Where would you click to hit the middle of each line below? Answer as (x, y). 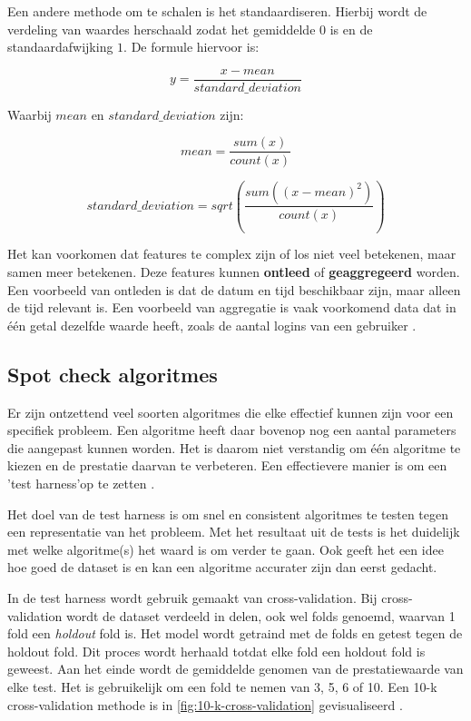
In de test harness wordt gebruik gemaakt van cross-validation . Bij (192, 597)
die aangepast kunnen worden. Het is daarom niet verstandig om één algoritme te (234, 447)
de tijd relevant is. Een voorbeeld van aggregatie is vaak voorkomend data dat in (232, 307)
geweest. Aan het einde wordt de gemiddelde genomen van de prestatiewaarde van (235, 669)
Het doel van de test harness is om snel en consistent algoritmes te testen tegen (228, 514)
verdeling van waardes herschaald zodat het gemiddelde (162, 29)
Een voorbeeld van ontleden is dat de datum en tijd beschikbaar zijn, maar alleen (234, 289)
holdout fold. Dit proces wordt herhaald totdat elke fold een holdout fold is (216, 651)
